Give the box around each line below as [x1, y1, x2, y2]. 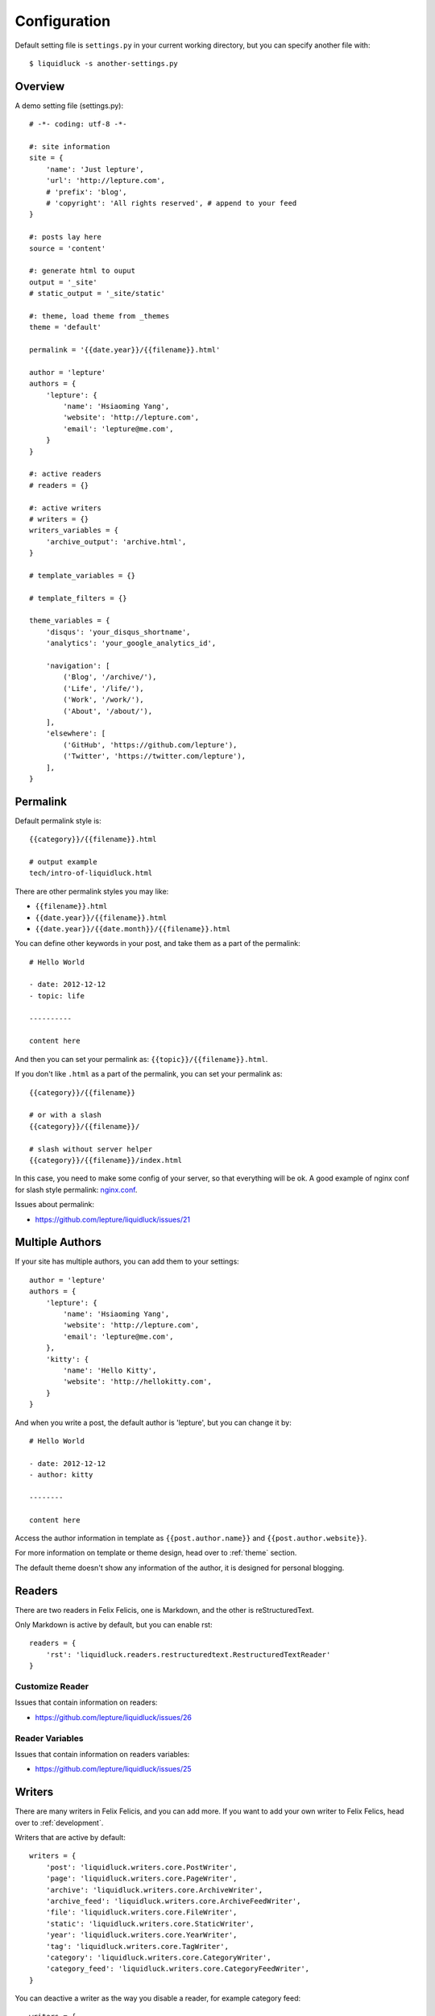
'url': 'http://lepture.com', [45, 176, 165, 185]
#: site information [29, 142, 110, 152]
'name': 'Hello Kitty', [63, 1365, 157, 1375]
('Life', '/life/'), [63, 684, 144, 693]
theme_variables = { [29, 616, 110, 625]
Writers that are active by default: [14, 1833, 126, 1843]
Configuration [14, 12, 111, 30]
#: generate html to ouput [29, 266, 136, 276]
